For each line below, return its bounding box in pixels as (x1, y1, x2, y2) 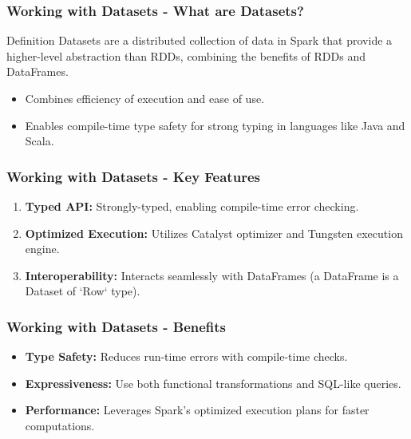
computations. (25, 417, 95, 433)
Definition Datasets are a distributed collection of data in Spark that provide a (6, 32, 393, 49)
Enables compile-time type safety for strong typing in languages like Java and (25, 117, 405, 133)
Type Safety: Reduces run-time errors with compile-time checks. (25, 348, 348, 365)
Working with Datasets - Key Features (6, 166, 260, 186)
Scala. (25, 132, 54, 149)
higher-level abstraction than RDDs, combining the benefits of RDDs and (6, 47, 366, 64)
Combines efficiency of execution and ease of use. (25, 90, 265, 106)
